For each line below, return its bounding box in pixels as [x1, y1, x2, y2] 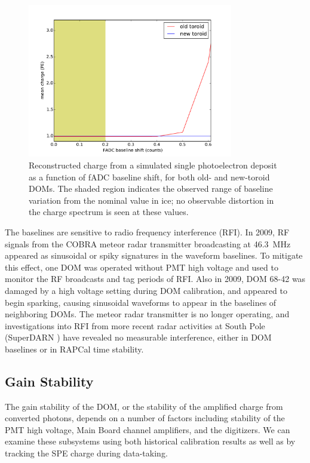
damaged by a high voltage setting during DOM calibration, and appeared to [5, 284, 287, 296]
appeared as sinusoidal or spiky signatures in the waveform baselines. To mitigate [5, 249, 303, 262]
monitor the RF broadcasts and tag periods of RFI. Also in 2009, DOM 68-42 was [5, 272, 306, 285]
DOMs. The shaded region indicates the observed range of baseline [29, 182, 273, 195]
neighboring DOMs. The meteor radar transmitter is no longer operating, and [5, 308, 290, 320]
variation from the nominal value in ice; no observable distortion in [29, 194, 274, 206]
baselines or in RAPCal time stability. [5, 342, 144, 355]
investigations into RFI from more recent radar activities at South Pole [5, 319, 265, 332]
